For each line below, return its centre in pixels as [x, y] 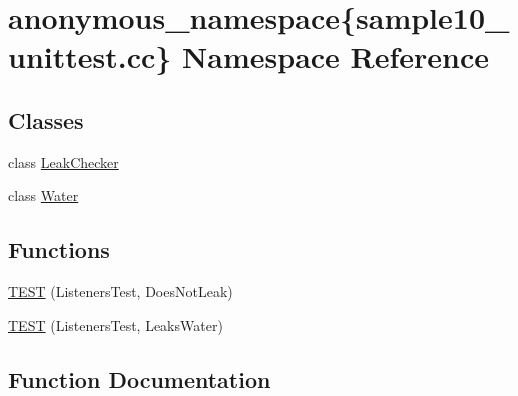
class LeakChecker [63, 161]
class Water [43, 195]
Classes [46, 119]
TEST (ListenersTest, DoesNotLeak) [120, 291]
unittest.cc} [90, 56]
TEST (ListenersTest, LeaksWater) [115, 324]
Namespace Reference [336, 56]
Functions [59, 249]
